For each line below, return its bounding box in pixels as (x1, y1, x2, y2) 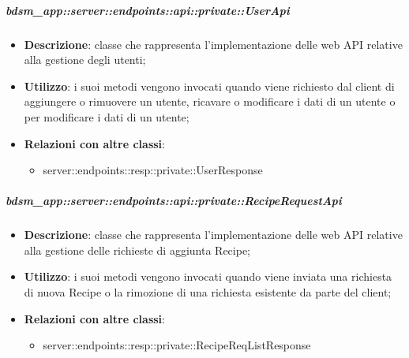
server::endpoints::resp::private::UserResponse (43, 162, 263, 178)
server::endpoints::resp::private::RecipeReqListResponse (43, 337, 311, 353)
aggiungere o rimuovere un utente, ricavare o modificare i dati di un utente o (24, 93, 396, 110)
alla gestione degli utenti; (24, 51, 146, 68)
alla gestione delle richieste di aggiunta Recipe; (24, 241, 250, 258)
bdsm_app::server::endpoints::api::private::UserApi (6, 2, 290, 18)
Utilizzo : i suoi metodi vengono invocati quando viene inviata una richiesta (24, 268, 392, 285)
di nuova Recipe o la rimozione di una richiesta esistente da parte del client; (24, 284, 392, 300)
